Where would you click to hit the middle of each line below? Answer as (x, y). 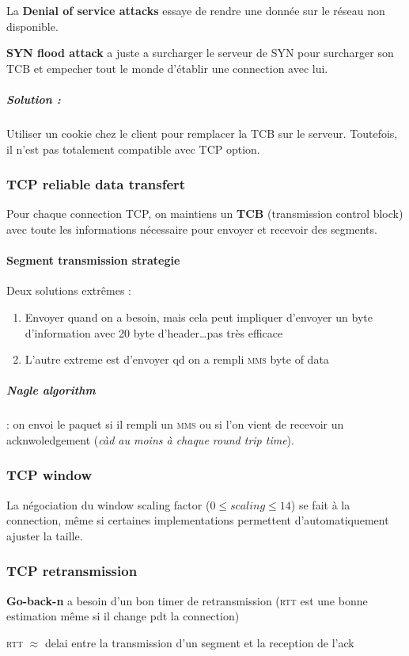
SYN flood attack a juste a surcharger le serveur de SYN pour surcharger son (200, 53)
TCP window (49, 475)
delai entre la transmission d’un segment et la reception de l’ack (199, 642)
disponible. (32, 26)
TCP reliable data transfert (96, 184)
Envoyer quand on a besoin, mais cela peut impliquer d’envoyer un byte (199, 317)
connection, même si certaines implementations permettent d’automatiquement (198, 520)
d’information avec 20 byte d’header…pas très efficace (154, 332)
